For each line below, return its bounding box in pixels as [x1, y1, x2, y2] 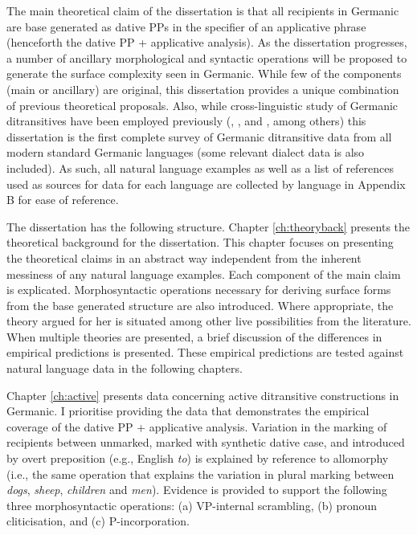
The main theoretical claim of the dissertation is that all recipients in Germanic [6, 2, 399, 18]
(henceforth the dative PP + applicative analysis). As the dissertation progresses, [6, 34, 407, 51]
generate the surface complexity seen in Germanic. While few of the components [6, 65, 402, 82]
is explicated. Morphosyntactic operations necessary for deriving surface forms [6, 281, 391, 298]
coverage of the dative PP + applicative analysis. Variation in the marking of [6, 418, 387, 435]
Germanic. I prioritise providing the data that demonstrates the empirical [6, 402, 370, 419]
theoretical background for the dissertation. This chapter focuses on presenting [6, 234, 394, 251]
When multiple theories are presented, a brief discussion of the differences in [6, 328, 382, 345]
